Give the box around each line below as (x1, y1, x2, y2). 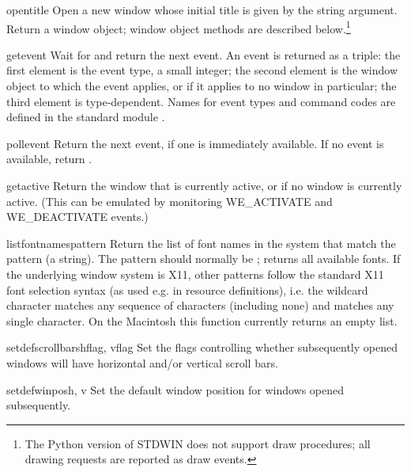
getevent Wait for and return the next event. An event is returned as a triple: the (6, 46, 401, 63)
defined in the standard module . (6, 108, 165, 125)
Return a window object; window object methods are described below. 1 (6, 17, 351, 36)
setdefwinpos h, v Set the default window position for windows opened (6, 381, 345, 398)
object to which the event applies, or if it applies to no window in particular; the (6, 78, 397, 94)
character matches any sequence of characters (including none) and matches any (6, 297, 394, 314)
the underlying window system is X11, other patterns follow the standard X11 (6, 265, 384, 282)
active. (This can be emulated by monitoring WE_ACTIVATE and (6, 192, 333, 209)
